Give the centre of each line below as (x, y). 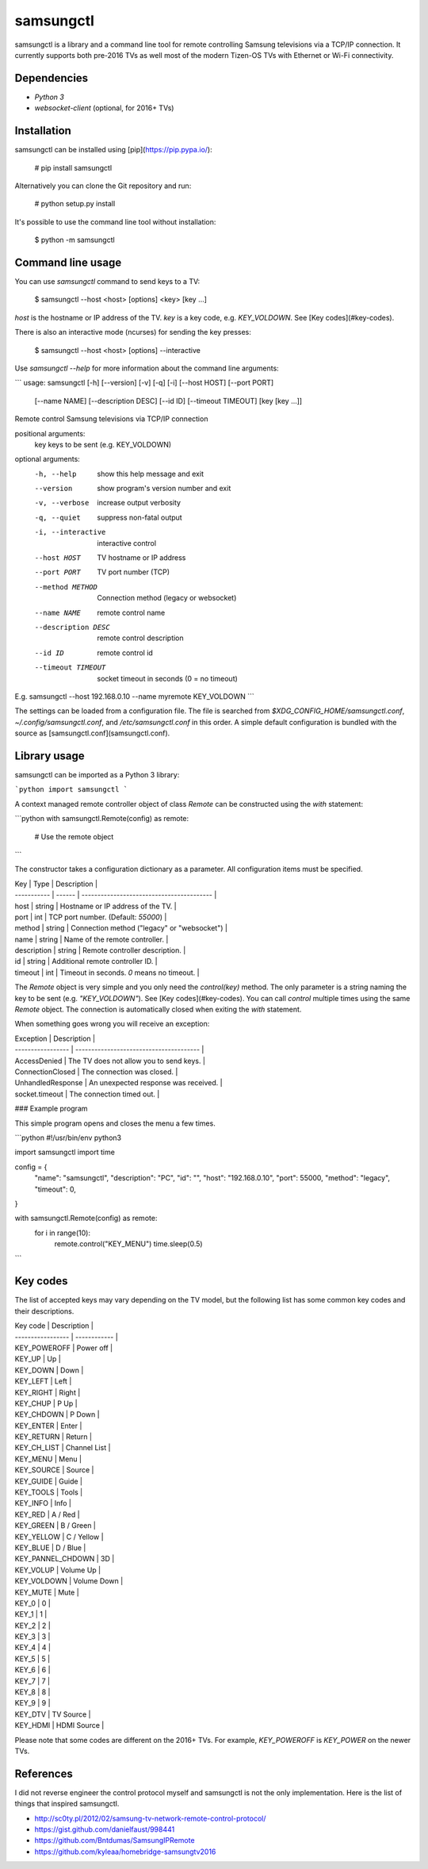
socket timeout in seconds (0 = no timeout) (167, 678)
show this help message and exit (150, 474)
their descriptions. (44, 1311)
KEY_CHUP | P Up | (46, 1403)
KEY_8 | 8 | (32, 1692)
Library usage (50, 756)
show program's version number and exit (164, 489)
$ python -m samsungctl (75, 240)
